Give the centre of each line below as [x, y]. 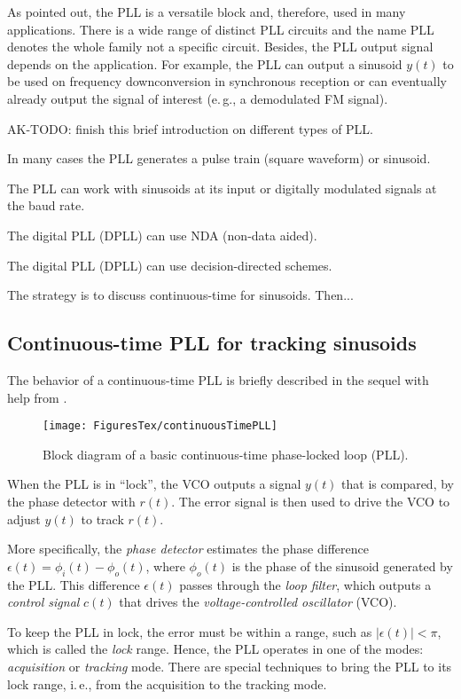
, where [165, 565]
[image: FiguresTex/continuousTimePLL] [160, 426]
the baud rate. [46, 205]
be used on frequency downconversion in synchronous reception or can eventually [227, 81]
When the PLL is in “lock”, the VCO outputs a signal [154, 484]
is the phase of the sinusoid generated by [342, 565]
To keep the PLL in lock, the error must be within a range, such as [190, 631]
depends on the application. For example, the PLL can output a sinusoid [205, 63]
